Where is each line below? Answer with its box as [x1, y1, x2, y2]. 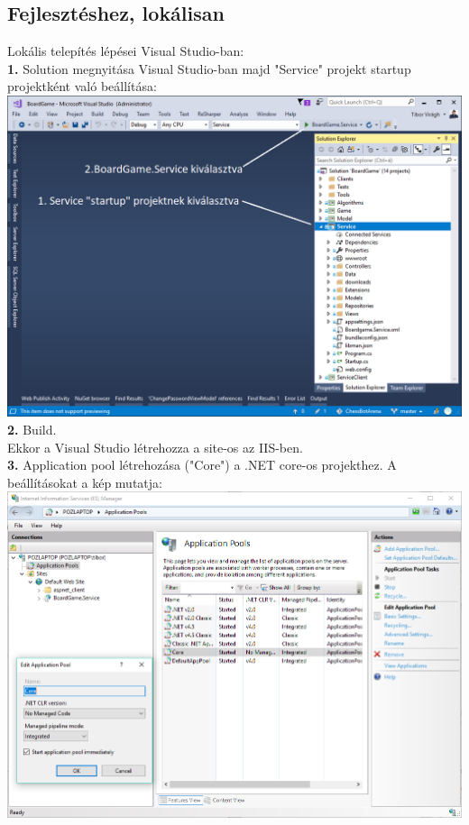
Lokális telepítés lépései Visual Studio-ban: [7, 41, 244, 60]
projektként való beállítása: [7, 77, 157, 96]
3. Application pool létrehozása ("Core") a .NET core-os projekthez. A [7, 455, 397, 474]
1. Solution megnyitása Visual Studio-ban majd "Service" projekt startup [7, 59, 411, 78]
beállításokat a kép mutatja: [7, 472, 162, 491]
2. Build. [7, 419, 57, 438]
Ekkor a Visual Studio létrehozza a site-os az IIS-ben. [7, 437, 303, 456]
